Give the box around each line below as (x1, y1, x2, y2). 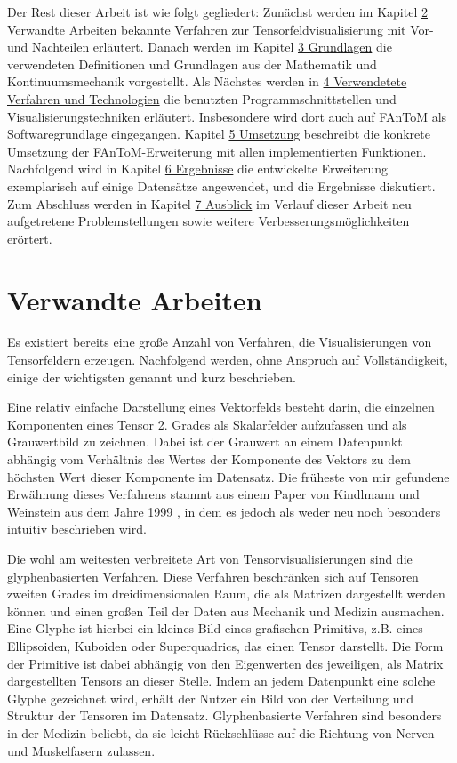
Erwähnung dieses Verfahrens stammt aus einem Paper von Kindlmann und (7, 485, 420, 503)
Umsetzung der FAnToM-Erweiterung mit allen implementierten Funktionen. (7, 141, 427, 160)
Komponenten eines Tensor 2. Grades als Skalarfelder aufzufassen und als (7, 414, 407, 433)
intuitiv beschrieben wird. (7, 519, 147, 538)
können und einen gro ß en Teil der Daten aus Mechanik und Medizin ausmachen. (7, 601, 445, 620)
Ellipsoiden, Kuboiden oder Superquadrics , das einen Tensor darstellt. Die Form (7, 636, 444, 655)
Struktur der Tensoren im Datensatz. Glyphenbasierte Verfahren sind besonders (7, 706, 442, 725)
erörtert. (7, 229, 52, 247)
